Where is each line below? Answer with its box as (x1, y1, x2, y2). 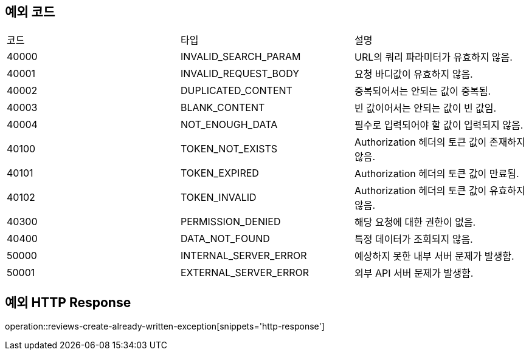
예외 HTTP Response (5, 294, 131, 310)
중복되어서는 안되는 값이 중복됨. (354, 85, 491, 98)
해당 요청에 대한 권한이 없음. (354, 216, 476, 229)
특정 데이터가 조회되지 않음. (354, 233, 473, 246)
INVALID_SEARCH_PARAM (180, 50, 301, 63)
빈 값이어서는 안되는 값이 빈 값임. (354, 102, 497, 115)
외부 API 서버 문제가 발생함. (354, 267, 474, 280)
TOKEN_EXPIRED (180, 167, 259, 180)
